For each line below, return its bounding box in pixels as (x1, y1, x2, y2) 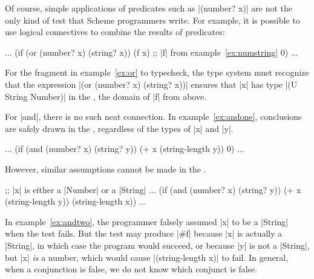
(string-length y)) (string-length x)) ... (5, 195, 146, 208)
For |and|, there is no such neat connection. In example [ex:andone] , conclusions (5, 110, 302, 123)
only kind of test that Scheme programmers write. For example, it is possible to (5, 13, 300, 26)
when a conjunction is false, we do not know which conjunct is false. (5, 263, 258, 275)
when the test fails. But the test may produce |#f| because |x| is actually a (5, 227, 283, 240)
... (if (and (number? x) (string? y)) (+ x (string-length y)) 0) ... (5, 142, 244, 155)
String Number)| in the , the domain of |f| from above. (5, 90, 207, 102)
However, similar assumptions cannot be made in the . (5, 162, 206, 175)
